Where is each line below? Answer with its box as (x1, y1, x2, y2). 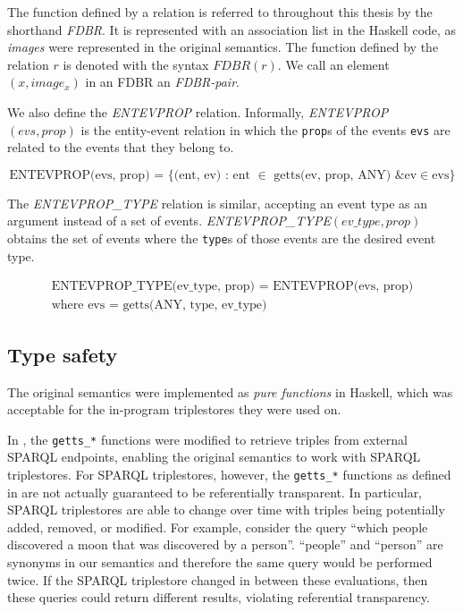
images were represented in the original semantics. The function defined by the (7, 38, 439, 56)
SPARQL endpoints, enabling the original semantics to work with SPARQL (7, 447, 421, 466)
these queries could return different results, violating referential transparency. (7, 588, 430, 607)
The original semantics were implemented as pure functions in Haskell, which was (7, 382, 453, 401)
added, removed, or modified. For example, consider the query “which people (7, 517, 428, 536)
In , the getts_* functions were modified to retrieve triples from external (7, 429, 408, 448)
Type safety (7, 340, 118, 368)
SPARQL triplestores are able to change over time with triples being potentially (7, 500, 445, 519)
